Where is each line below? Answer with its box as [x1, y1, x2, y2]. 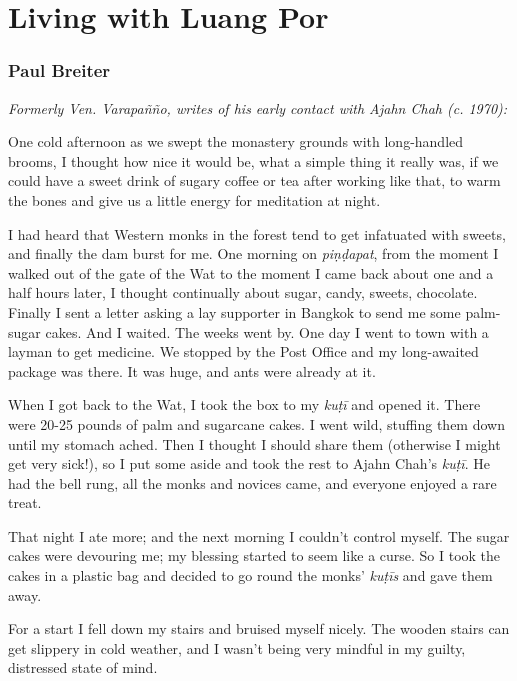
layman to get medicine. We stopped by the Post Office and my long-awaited [8, 341, 479, 362]
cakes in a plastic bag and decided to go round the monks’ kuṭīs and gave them [8, 565, 493, 586]
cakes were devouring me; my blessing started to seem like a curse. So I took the [8, 545, 501, 566]
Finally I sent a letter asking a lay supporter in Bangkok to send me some [8, 301, 461, 322]
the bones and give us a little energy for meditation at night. [8, 189, 381, 210]
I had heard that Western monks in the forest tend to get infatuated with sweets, [8, 223, 506, 244]
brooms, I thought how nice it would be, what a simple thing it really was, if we [8, 150, 499, 171]
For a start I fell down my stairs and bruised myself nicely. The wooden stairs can [8, 618, 510, 639]
